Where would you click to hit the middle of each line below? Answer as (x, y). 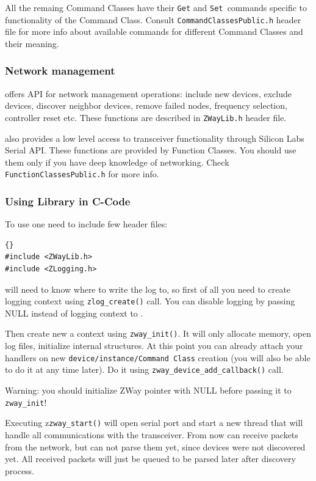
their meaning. (32, 43)
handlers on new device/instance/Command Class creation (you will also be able (158, 357)
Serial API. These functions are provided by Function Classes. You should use (151, 150)
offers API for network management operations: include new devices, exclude (148, 93)
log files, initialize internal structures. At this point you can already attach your (154, 346)
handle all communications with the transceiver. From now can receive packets (152, 434)
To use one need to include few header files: (86, 224)
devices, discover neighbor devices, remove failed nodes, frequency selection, (146, 105)
